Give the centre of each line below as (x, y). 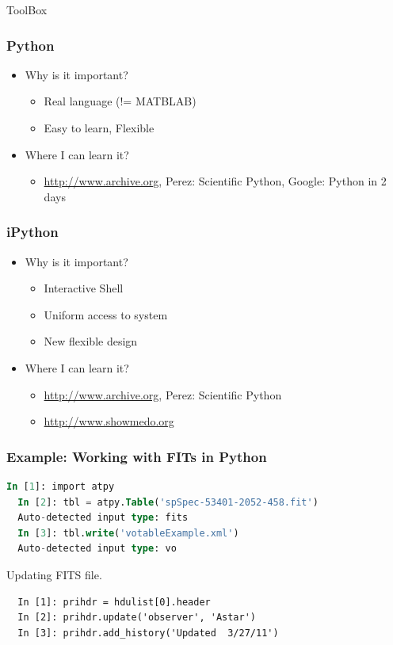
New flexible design (91, 341)
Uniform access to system (106, 314)
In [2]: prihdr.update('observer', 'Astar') (137, 618)
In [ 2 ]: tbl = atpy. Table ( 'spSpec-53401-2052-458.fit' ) (168, 502)
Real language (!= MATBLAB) (120, 101)
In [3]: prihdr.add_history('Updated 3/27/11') (148, 633)
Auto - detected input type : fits (103, 518)
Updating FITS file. (54, 574)
